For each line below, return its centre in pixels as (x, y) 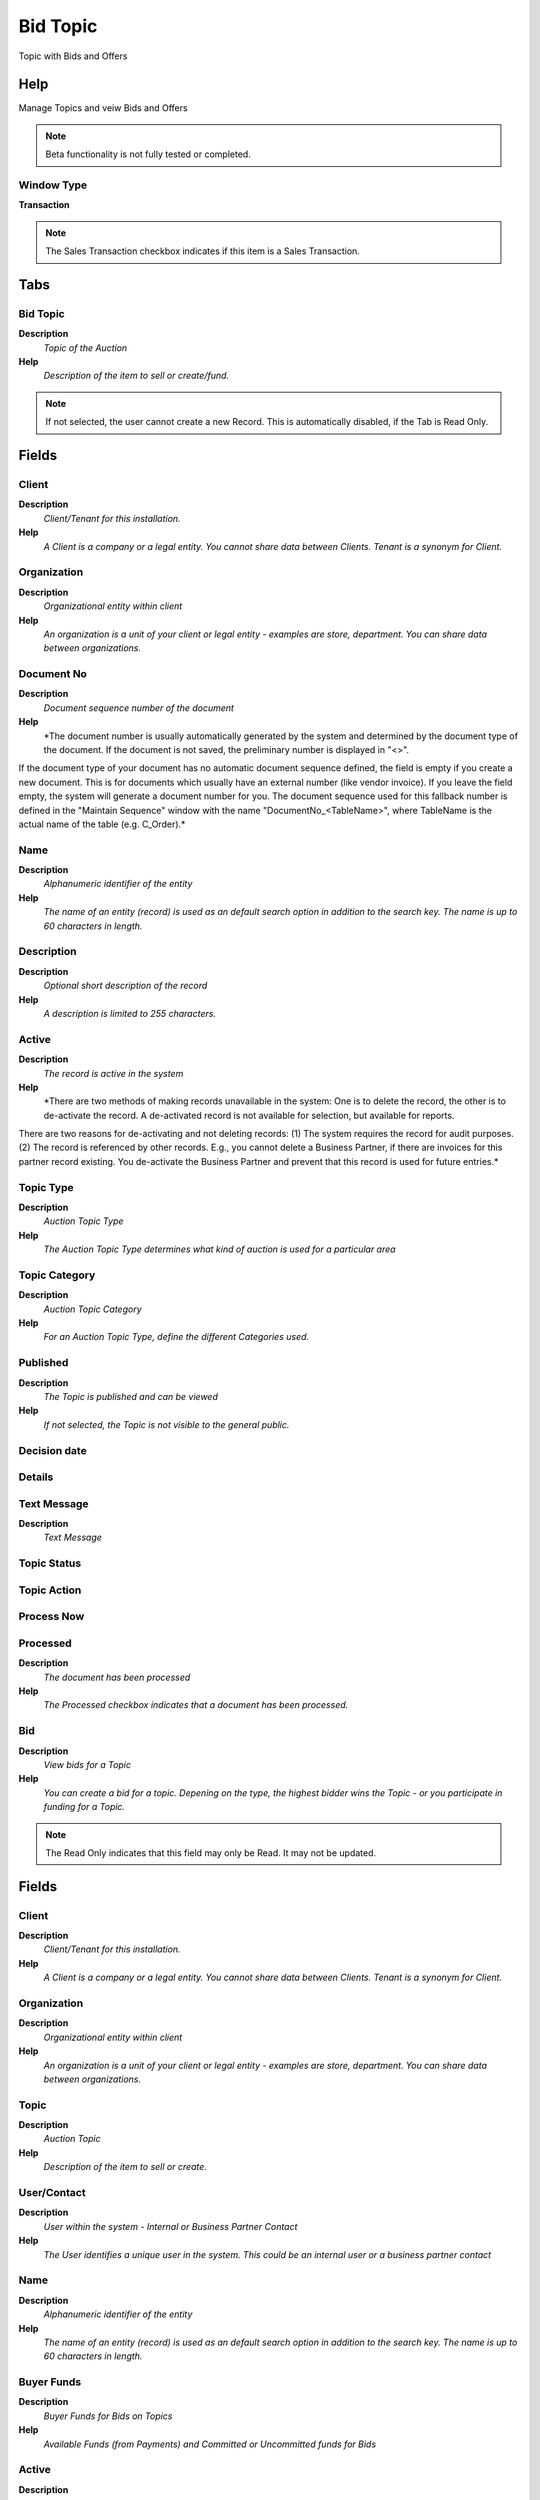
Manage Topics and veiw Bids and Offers (103, 108)
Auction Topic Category (92, 1309)
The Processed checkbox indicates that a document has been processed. (196, 1705)
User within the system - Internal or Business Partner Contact (170, 2226)
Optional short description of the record (125, 986)
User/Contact (52, 2193)
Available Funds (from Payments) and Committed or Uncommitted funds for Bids (210, 2444)
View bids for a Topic (87, 1764)
